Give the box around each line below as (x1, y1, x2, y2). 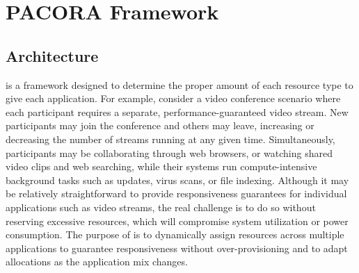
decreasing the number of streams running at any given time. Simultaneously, (6, 131, 335, 146)
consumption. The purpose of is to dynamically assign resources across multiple (6, 227, 344, 242)
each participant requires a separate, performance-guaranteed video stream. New (6, 104, 349, 119)
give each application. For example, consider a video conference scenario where (6, 91, 341, 106)
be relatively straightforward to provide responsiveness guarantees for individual (6, 186, 347, 201)
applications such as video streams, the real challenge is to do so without (6, 199, 316, 214)
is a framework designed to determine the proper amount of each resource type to (6, 77, 353, 92)
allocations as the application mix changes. (6, 254, 188, 269)
